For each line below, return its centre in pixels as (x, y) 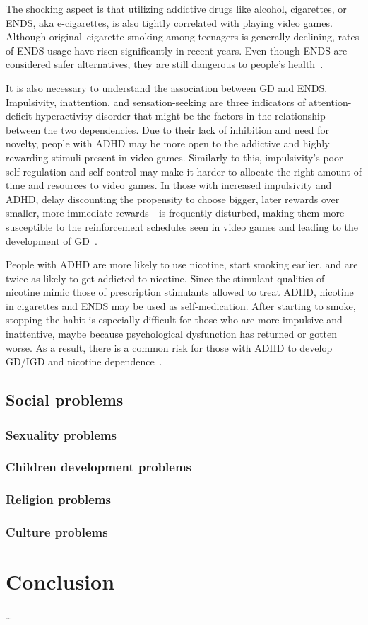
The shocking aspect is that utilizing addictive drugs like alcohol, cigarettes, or (176, 8)
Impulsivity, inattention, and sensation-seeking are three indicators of (156, 102)
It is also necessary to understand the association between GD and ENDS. (167, 87)
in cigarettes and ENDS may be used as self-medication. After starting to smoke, (181, 305)
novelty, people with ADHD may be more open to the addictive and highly (168, 143)
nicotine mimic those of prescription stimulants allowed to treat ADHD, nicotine (180, 292)
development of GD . (52, 240)
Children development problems (99, 467)
